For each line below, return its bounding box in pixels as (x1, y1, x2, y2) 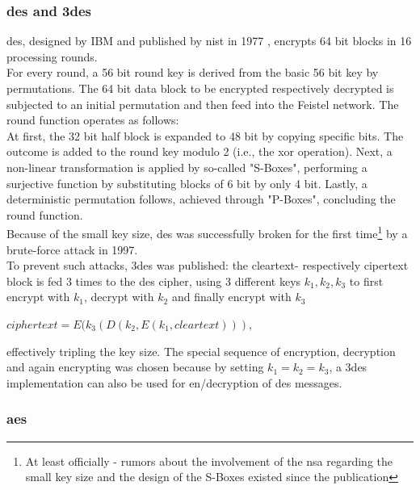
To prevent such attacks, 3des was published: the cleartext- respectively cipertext (6, 257, 409, 274)
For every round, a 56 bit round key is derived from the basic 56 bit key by (6, 64, 379, 81)
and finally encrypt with (171, 288, 292, 305)
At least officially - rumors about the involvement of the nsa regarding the (25, 452, 393, 469)
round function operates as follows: (6, 111, 179, 128)
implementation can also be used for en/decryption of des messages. (6, 374, 342, 391)
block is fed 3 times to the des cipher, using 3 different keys (6, 272, 301, 289)
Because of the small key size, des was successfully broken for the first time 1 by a (6, 223, 408, 241)
